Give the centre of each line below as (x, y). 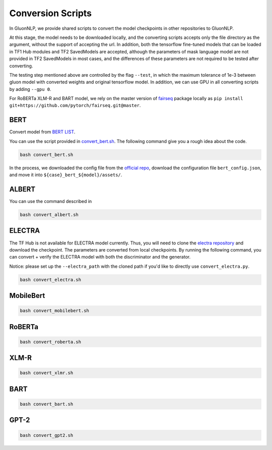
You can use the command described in (51, 202)
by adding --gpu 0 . (30, 89)
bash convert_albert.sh (49, 215)
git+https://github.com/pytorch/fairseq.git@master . (75, 106)
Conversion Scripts (51, 13)
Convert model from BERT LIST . (42, 132)
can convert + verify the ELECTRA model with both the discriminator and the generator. (100, 257)
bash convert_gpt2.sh (47, 435)
